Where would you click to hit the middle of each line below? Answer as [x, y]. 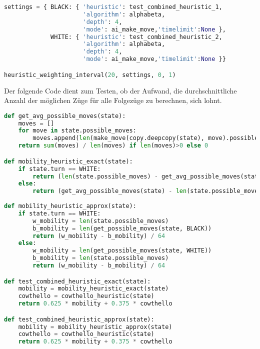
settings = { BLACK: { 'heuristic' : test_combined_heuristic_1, [113, 7]
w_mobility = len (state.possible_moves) [101, 221]
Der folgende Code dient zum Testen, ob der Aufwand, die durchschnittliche [120, 90]
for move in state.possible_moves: [77, 131]
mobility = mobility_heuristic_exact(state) [93, 289]
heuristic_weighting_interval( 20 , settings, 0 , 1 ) [90, 75]
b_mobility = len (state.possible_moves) [101, 258]
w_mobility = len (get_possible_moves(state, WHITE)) [122, 251]
